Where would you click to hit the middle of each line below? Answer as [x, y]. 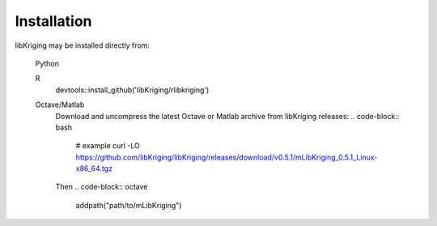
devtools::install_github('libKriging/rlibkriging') [132, 90]
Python [47, 63]
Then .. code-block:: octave [102, 187]
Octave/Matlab [60, 104]
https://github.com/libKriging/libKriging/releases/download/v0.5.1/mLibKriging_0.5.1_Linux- [227, 157]
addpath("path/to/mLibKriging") [129, 205]
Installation [53, 21]
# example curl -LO [108, 146]
